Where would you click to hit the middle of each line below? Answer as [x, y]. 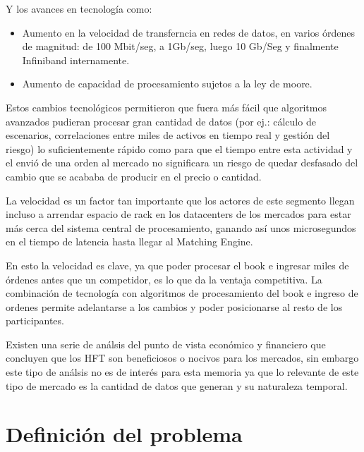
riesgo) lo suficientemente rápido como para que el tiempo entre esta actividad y [179, 148]
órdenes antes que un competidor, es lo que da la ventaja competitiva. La [164, 279]
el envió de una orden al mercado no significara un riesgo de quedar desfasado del [182, 163]
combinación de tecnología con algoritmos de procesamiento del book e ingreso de [182, 293]
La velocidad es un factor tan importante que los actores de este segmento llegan [180, 200]
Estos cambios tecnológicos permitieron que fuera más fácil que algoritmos [166, 107]
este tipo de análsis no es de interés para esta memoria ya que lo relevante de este [182, 372]
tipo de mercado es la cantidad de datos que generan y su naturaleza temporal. [177, 385]
